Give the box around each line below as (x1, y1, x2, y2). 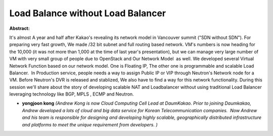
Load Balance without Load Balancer (9, 8, 166, 19)
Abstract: (9, 25, 30, 31)
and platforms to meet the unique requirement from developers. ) (22, 121, 158, 127)
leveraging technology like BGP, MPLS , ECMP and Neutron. (9, 91, 134, 97)
